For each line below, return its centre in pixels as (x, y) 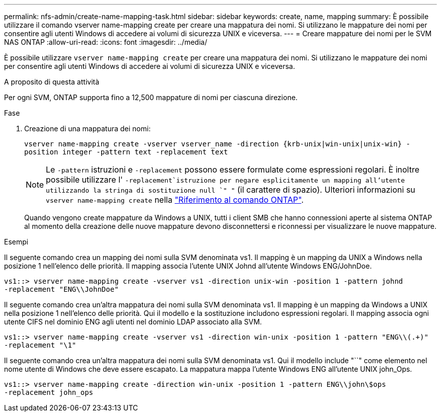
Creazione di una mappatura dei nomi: (88, 129)
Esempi (16, 242)
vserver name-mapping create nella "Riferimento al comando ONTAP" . (175, 200)
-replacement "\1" (40, 345)
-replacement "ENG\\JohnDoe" (61, 289)
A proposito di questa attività (52, 82)
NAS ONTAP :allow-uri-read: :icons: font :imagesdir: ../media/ (106, 42)
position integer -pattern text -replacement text (126, 152)
